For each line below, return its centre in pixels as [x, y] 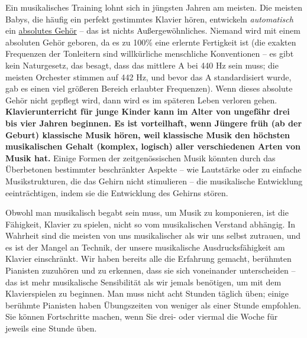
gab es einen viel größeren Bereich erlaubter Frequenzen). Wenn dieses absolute [149, 88]
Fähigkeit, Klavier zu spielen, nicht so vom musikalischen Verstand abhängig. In [150, 224]
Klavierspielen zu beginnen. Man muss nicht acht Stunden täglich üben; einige [147, 293]
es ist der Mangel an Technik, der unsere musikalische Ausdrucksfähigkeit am [145, 247]
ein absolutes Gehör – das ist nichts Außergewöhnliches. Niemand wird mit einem [153, 30]
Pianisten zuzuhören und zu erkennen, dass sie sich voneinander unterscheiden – [151, 270]
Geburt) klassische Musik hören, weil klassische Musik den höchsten [148, 134]
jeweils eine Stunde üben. [51, 328]
